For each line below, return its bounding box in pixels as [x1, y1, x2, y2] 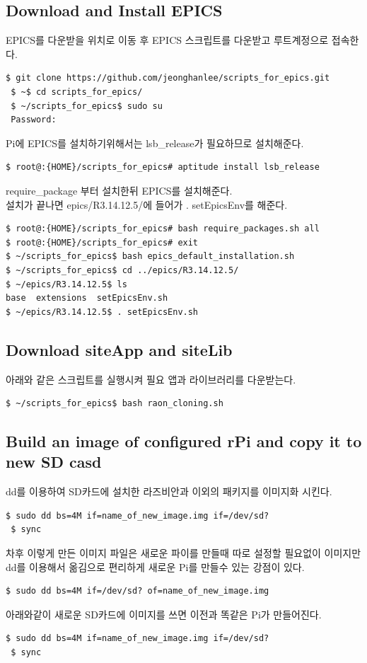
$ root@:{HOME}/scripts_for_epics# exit [6, 237, 199, 248]
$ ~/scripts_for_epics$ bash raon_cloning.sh [6, 398, 223, 409]
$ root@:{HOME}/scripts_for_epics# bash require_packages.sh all [6, 224, 320, 234]
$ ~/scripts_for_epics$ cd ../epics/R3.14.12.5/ [6, 265, 239, 275]
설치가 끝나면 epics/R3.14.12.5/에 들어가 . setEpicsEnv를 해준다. [6, 197, 288, 212]
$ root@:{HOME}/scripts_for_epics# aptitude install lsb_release [6, 162, 320, 173]
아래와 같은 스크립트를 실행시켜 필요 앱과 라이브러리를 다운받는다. [6, 371, 296, 386]
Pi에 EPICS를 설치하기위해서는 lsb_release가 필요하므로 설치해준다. [6, 135, 304, 150]
